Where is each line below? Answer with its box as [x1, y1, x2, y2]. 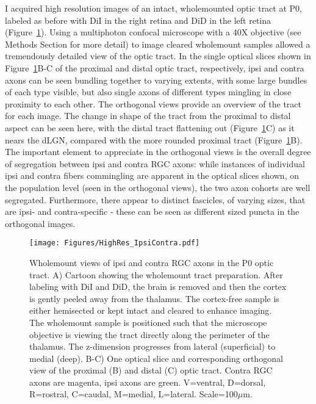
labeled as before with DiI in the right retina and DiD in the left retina [5, 13, 271, 26]
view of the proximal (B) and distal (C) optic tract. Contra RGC [29, 364, 273, 377]
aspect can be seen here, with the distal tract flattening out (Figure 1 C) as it [5, 121, 295, 134]
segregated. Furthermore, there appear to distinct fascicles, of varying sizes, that [5, 193, 306, 206]
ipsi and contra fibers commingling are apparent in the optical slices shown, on [5, 169, 299, 182]
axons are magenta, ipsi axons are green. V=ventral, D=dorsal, [29, 375, 266, 388]
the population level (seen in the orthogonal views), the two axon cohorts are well [5, 181, 311, 193]
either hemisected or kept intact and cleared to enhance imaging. [29, 304, 272, 317]
